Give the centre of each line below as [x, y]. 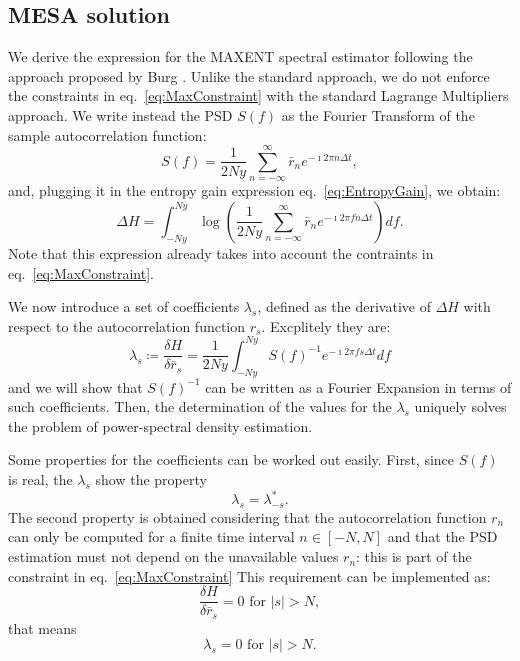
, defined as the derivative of [344, 306]
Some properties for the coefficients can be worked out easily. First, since [231, 459]
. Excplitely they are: [326, 325]
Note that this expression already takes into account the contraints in [221, 252]
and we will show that [75, 386]
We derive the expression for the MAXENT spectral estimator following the [240, 56]
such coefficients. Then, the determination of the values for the [200, 406]
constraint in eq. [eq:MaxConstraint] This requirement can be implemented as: [249, 575]
